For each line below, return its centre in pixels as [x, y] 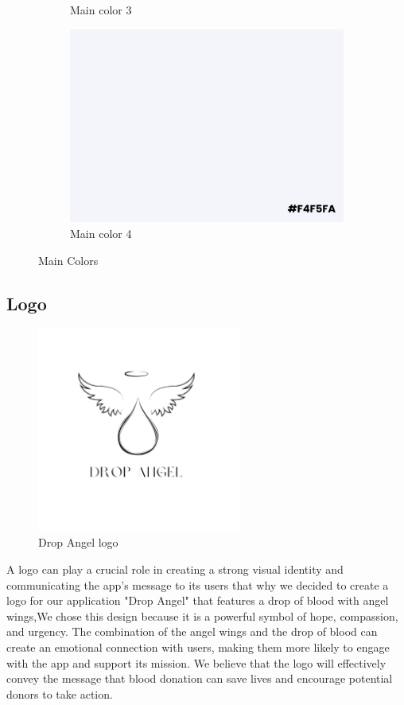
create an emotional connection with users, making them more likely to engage [198, 647]
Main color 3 [101, 10]
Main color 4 [101, 234]
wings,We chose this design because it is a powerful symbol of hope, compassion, [202, 615]
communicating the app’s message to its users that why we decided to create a [198, 584]
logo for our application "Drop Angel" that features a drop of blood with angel [198, 600]
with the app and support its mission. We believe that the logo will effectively [196, 662]
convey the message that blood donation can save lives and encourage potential [200, 678]
